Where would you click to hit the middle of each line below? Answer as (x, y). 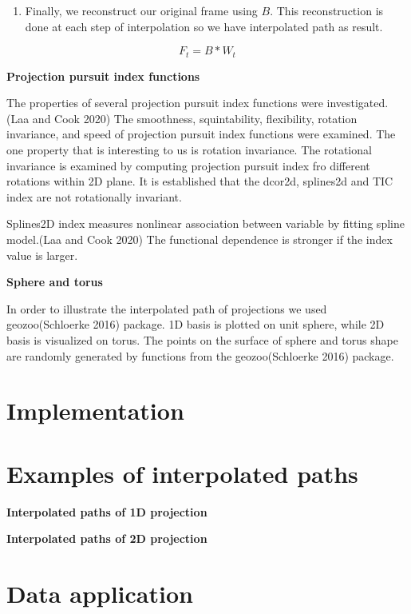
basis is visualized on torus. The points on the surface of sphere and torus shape (202, 339)
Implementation (95, 411)
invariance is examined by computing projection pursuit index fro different (188, 165)
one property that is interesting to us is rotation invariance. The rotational (189, 150)
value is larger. (42, 255)
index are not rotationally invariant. (94, 196)
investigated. (358, 103)
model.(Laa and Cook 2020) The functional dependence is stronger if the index (200, 239)
